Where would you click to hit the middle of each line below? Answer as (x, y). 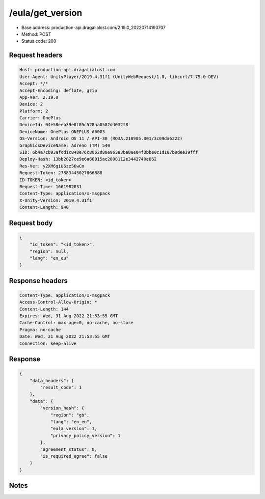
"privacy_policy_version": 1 (85, 435)
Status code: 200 (39, 41)
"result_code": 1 (61, 387)
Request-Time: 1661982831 (51, 186)
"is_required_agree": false (74, 456)
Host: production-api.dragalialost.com (67, 70)
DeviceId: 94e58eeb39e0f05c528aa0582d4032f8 (74, 125)
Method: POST (36, 34)
